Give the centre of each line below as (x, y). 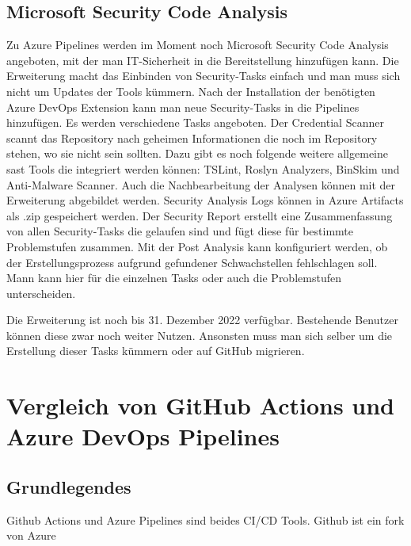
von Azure (31, 535)
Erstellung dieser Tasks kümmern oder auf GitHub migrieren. (156, 351)
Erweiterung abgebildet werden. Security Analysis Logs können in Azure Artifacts (205, 200)
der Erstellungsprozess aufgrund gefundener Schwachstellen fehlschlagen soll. (192, 262)
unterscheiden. (41, 293)
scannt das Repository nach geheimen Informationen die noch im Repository (192, 137)
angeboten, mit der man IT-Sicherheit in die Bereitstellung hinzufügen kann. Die (203, 60)
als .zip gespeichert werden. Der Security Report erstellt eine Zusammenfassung (200, 215)
